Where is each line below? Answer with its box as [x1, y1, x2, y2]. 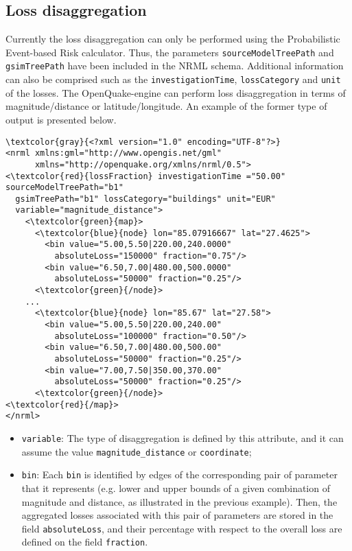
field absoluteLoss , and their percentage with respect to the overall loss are [21, 521, 342, 535]
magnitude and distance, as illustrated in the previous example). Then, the [21, 494, 338, 508]
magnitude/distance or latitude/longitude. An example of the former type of [5, 99, 327, 113]
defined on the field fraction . [21, 535, 148, 549]
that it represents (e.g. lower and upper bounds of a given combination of [21, 480, 330, 495]
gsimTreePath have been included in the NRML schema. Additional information [5, 58, 344, 73]
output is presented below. [5, 112, 117, 126]
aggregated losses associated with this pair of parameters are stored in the [21, 508, 333, 522]
